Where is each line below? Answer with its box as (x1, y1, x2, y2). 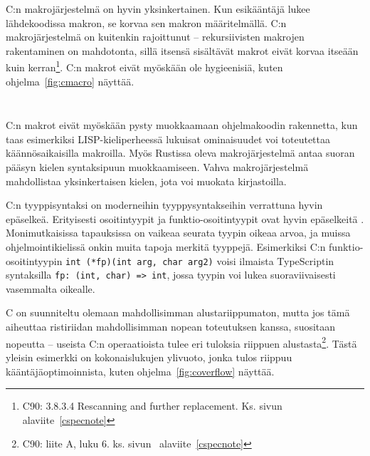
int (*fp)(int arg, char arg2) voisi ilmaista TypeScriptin (65, 253, 334, 268)
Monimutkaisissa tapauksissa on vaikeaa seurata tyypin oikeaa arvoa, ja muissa (6, 225, 351, 240)
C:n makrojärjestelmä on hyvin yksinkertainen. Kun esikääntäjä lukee (6, 1, 310, 16)
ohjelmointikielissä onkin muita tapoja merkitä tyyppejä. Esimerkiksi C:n (6, 239, 326, 254)
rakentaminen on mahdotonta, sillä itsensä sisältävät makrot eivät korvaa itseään (6, 43, 359, 58)
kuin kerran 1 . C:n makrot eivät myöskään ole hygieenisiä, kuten (6, 58, 283, 75)
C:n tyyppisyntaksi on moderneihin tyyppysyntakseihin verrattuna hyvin (6, 197, 323, 212)
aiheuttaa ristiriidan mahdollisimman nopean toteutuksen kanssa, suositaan (6, 319, 336, 334)
